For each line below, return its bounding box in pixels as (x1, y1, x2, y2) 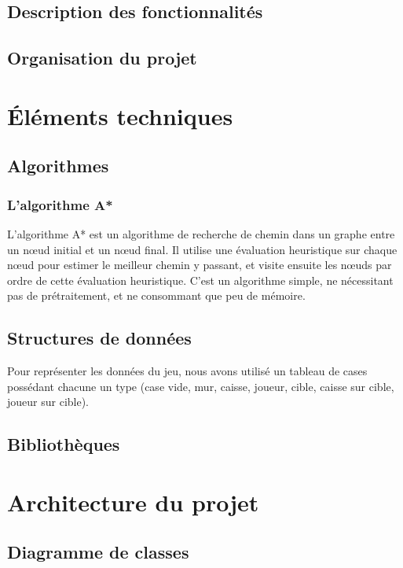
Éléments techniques (7, 99, 233, 131)
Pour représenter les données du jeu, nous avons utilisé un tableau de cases (7, 363, 368, 379)
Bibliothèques (7, 432, 120, 456)
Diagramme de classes (7, 540, 189, 564)
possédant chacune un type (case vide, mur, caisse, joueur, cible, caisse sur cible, (7, 378, 394, 394)
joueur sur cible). (7, 393, 90, 410)
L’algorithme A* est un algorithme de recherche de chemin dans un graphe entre (7, 225, 395, 242)
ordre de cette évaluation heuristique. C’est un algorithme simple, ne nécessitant (7, 271, 394, 288)
